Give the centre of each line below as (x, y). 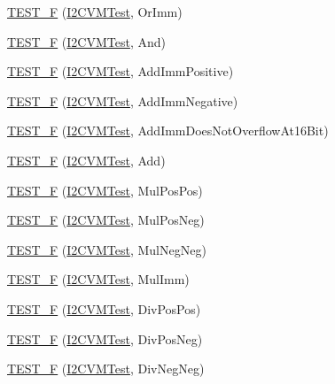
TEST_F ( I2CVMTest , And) (86, 41)
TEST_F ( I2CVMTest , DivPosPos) (104, 308)
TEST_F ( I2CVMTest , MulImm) (98, 279)
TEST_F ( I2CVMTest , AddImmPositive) (121, 71)
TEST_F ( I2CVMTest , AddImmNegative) (123, 100)
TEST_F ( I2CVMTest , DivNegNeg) (106, 369)
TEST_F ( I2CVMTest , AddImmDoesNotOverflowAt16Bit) (168, 131)
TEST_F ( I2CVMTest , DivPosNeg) (105, 338)
